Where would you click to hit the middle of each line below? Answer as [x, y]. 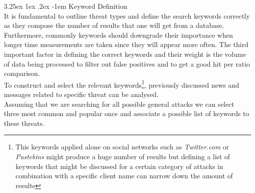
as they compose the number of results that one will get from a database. [114, 25]
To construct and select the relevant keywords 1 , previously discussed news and [122, 84]
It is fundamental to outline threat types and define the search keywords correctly [127, 15]
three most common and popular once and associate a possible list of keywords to [127, 113]
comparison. [22, 73]
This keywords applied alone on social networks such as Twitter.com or [122, 147]
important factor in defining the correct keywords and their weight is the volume [125, 54]
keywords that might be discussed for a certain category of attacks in [119, 166]
